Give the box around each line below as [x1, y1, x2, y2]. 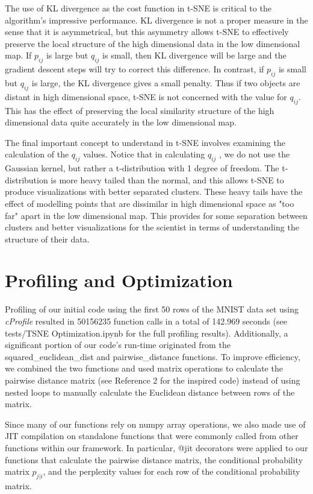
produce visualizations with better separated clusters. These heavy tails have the [5, 185, 303, 198]
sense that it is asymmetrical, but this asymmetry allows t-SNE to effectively [5, 25, 289, 38]
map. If [5, 49, 32, 62]
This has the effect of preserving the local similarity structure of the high [5, 104, 274, 116]
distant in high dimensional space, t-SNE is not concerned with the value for [5, 90, 287, 103]
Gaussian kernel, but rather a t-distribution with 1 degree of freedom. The [5, 162, 279, 174]
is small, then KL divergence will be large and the [102, 49, 287, 62]
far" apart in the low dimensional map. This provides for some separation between [5, 209, 308, 221]
